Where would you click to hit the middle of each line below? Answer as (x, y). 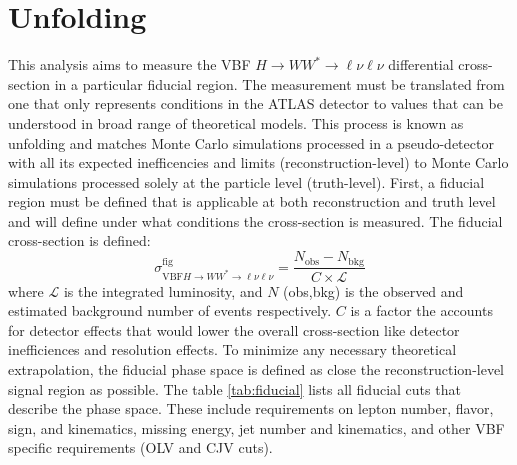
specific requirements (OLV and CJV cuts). (140, 447)
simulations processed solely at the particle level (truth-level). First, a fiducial (246, 181)
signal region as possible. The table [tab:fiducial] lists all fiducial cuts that (234, 388)
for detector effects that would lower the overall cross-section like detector (234, 329)
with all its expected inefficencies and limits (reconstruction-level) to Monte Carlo (258, 162)
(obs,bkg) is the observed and (373, 290)
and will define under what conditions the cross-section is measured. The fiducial (255, 220)
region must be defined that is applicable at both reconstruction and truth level (252, 201)
